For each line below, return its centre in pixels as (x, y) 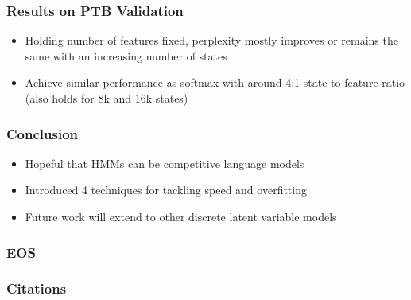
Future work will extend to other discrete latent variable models (181, 216)
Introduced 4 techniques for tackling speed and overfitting (166, 190)
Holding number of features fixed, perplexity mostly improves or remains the (211, 40)
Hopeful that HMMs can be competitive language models (165, 163)
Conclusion (42, 133)
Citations (37, 288)
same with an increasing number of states (126, 55)
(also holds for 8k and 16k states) (107, 98)
